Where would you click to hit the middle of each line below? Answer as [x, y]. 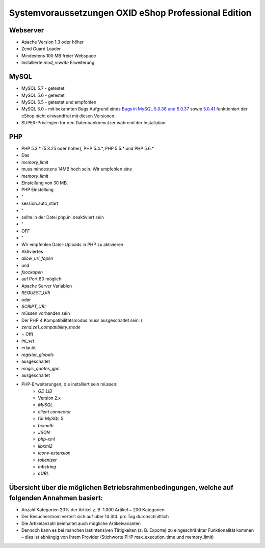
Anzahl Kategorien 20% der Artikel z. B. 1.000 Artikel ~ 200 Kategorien [93, 509]
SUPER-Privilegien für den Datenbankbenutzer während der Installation [93, 123]
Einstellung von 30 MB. [45, 183]
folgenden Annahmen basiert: [56, 498]
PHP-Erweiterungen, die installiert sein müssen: [69, 384]
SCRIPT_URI [34, 306]
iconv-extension [54, 453]
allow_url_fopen [37, 258]
